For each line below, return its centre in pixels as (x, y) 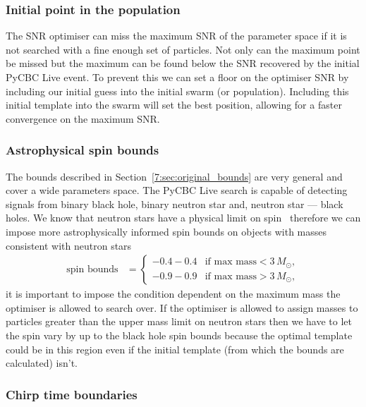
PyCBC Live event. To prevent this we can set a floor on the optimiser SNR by (177, 77)
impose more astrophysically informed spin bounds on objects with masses (166, 231)
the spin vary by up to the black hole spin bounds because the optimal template (179, 335)
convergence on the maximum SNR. (83, 118)
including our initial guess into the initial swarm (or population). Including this (177, 91)
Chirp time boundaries (72, 394)
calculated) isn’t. (42, 363)
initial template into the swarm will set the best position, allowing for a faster (174, 105)
